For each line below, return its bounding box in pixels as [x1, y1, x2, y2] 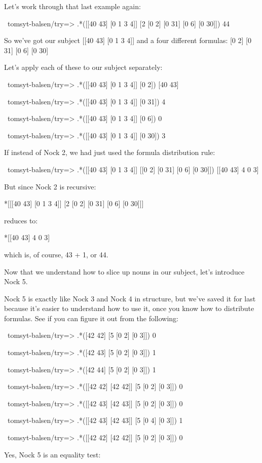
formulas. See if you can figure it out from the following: [4, 313, 178, 323]
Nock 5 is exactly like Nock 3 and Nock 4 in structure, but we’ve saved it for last [4, 293, 256, 303]
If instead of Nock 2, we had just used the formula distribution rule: [4, 147, 215, 158]
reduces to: [4, 215, 38, 225]
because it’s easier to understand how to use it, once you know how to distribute [4, 303, 254, 314]
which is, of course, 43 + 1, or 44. [4, 249, 108, 259]
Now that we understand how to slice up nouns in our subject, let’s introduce [4, 266, 245, 277]
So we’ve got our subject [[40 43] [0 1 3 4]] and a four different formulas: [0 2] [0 [4, 35, 251, 46]
